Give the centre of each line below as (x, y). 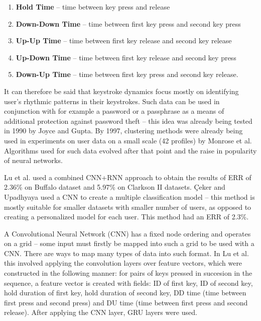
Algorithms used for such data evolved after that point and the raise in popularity (130, 150)
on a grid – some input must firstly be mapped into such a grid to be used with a (129, 243)
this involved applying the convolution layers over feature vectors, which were (123, 263)
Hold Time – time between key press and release (93, 7)
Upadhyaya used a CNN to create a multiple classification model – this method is (129, 196)
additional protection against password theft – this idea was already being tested (128, 121)
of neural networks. (33, 160)
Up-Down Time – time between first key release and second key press (126, 57)
